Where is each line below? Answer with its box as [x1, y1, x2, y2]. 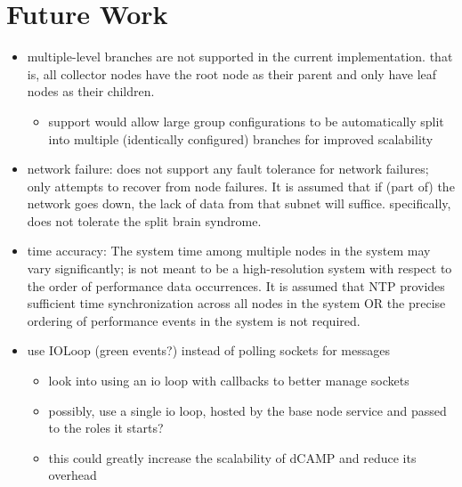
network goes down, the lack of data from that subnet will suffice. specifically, [27, 194, 451, 213]
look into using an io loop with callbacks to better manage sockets [48, 371, 409, 390]
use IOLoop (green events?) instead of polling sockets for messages [27, 341, 391, 360]
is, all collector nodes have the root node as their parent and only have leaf [27, 64, 437, 83]
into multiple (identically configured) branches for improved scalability [48, 129, 434, 148]
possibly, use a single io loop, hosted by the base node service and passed [48, 401, 447, 419]
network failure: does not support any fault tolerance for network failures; [27, 159, 429, 178]
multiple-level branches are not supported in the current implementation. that [27, 47, 453, 66]
